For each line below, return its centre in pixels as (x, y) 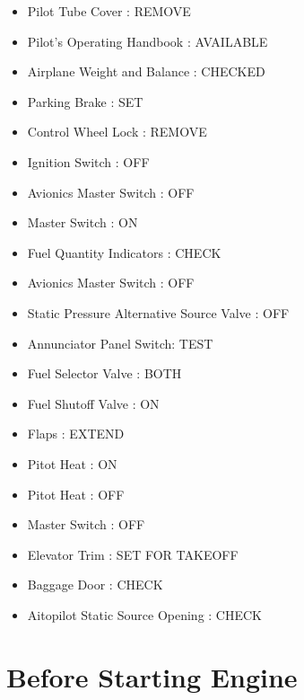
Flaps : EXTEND (76, 434)
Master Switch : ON (83, 222)
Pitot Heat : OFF (76, 494)
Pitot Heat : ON (72, 463)
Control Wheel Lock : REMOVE (117, 132)
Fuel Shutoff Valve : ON (93, 403)
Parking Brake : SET (85, 101)
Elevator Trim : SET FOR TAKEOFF (133, 554)
